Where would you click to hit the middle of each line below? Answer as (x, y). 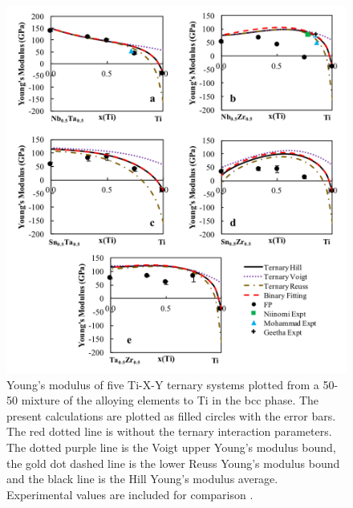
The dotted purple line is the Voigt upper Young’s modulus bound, (171, 447)
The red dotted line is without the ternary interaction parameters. (169, 431)
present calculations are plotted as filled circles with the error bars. (171, 415)
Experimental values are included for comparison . (130, 494)
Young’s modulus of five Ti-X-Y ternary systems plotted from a (163, 384)
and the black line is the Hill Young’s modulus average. (142, 479)
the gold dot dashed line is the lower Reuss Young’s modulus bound (173, 463)
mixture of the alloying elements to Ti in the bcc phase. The (170, 400)
